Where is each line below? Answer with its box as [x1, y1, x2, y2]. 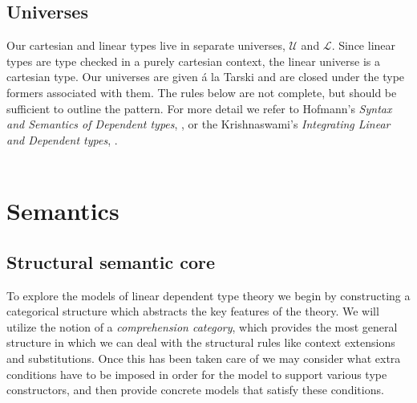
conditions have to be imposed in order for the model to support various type [6, 365, 387, 382]
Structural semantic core [6, 249, 216, 274]
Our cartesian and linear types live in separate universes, [6, 37, 285, 54]
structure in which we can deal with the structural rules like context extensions [6, 334, 395, 351]
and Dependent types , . [6, 131, 118, 148]
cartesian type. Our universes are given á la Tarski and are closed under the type [6, 68, 405, 85]
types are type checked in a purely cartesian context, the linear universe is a [6, 52, 380, 69]
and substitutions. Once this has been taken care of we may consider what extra [6, 349, 401, 366]
